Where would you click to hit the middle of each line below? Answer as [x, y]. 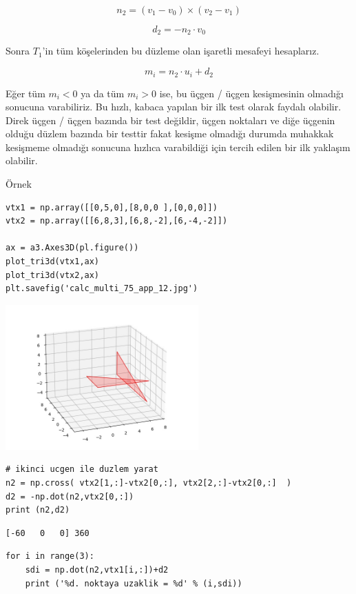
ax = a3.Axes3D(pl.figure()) [72, 248]
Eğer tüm [25, 93]
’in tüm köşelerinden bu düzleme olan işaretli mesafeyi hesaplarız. [181, 51]
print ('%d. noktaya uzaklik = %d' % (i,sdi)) [134, 583]
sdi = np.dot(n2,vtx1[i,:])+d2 [97, 570]
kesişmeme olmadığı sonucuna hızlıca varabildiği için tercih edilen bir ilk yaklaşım [178, 147]
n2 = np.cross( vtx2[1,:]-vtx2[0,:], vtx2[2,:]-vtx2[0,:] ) [149, 483]
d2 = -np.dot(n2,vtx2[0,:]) [70, 496]
